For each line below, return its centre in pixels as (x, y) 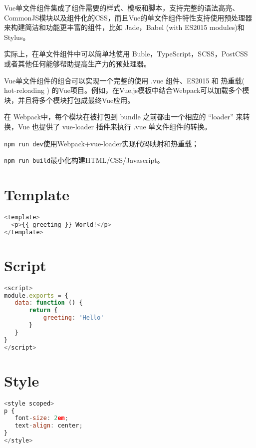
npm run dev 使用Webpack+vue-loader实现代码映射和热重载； (102, 143)
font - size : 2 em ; (41, 418)
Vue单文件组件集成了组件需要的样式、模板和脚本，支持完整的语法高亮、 (122, 7)
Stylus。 (17, 37)
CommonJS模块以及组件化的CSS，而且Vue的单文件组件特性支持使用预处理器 (128, 17)
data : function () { (49, 303)
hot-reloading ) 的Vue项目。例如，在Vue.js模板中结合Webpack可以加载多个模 (127, 90)
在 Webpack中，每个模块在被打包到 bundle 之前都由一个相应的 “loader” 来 (124, 117)
